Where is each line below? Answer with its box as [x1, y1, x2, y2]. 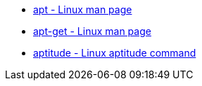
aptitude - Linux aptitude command [33, 47, 196, 59]
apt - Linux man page [33, 3, 132, 15]
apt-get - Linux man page [33, 25, 151, 37]
